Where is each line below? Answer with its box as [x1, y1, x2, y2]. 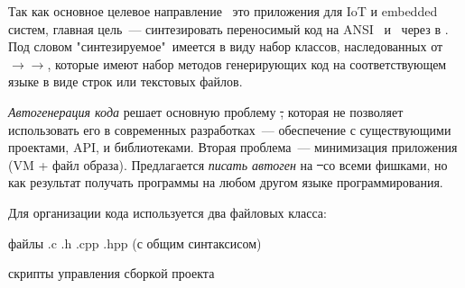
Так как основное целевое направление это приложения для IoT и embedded [8, 2, 438, 20]
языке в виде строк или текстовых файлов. [8, 72, 243, 91]
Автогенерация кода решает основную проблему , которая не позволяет [8, 102, 404, 121]
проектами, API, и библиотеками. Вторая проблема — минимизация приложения [8, 138, 458, 157]
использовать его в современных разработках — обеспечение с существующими [8, 120, 451, 139]
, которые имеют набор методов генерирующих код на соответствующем [47, 54, 447, 73]
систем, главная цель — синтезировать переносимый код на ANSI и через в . [8, 19, 449, 38]
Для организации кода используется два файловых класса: [8, 202, 327, 221]
